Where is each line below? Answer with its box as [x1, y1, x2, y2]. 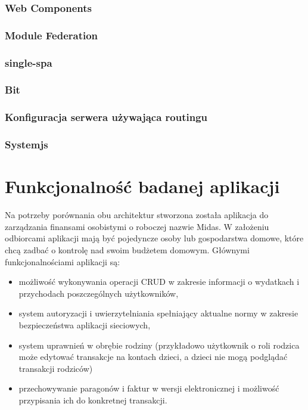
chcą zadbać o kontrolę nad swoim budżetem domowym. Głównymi [5, 243, 250, 256]
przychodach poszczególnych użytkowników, [18, 287, 179, 299]
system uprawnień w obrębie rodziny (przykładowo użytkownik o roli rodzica [18, 338, 300, 351]
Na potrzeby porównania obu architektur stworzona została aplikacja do [5, 209, 269, 221]
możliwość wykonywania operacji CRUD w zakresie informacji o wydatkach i [18, 275, 300, 288]
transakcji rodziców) [18, 362, 93, 374]
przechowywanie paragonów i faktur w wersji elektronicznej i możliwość [18, 382, 279, 395]
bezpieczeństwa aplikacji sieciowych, [18, 318, 151, 331]
